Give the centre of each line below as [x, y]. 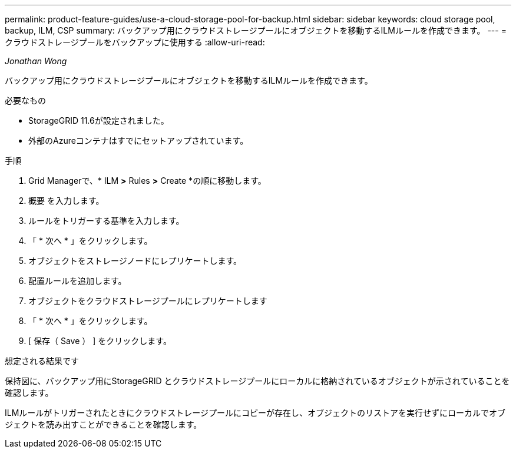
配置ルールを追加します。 [77, 281]
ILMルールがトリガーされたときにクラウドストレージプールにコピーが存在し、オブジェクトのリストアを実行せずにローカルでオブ [255, 413]
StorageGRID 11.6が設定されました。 [99, 120]
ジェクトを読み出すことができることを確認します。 [103, 424]
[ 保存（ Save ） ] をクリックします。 [100, 341]
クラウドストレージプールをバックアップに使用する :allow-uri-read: [135, 42]
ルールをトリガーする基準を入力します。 [106, 221]
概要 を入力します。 [66, 201]
